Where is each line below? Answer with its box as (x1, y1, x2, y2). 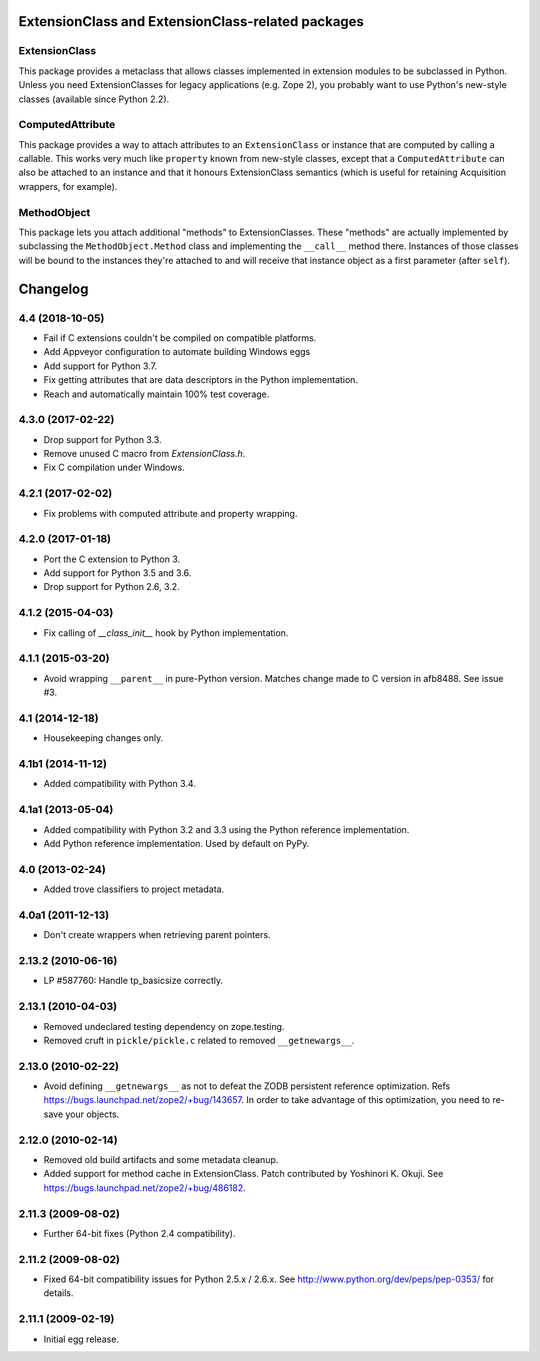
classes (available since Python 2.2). (18, 93, 170, 105)
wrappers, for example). (18, 180, 118, 192)
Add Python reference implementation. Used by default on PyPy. (43, 837, 310, 849)
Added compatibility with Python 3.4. (43, 778, 197, 790)
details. (43, 1287, 74, 1299)
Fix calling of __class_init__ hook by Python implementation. (43, 626, 289, 639)
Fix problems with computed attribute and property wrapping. (43, 507, 298, 519)
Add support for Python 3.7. (43, 360, 158, 372)
